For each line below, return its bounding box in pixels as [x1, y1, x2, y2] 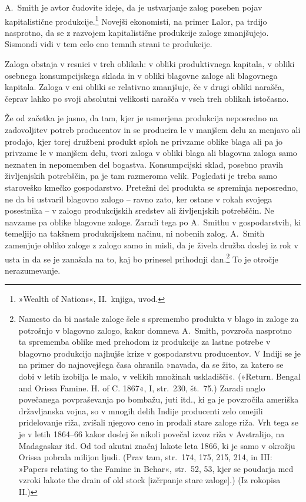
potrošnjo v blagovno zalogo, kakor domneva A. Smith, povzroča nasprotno [18, 324, 292, 336]
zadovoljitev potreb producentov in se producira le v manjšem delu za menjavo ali [5, 124, 301, 135]
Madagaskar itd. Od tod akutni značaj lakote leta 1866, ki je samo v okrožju [18, 439, 295, 451]
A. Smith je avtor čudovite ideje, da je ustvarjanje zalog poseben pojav [5, 1, 262, 13]
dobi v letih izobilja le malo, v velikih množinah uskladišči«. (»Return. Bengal [18, 370, 301, 382]
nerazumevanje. [5, 264, 61, 276]
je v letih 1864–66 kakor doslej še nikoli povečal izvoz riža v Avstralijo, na [18, 427, 285, 440]
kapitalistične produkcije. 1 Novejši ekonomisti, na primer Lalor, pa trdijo [5, 13, 267, 27]
